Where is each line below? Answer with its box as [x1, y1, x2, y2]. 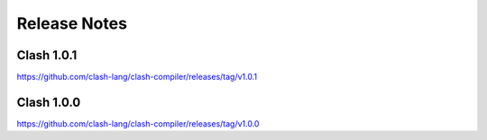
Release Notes [16, 13, 128, 33]
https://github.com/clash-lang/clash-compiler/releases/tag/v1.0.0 [16, 118, 260, 129]
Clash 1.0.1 [16, 48, 78, 63]
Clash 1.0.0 [16, 94, 81, 109]
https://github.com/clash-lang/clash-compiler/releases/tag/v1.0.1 [16, 72, 257, 83]
